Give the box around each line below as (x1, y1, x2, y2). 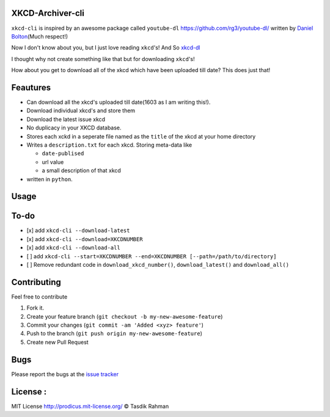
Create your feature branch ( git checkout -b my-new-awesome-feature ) (26, 313, 223, 320)
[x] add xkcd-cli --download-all (26, 244, 120, 252)
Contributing (11, 277, 61, 287)
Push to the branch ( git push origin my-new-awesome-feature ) (26, 330, 203, 337)
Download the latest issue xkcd (26, 115, 106, 123)
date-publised (42, 150, 84, 157)
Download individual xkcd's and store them (26, 107, 136, 114)
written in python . (26, 175, 73, 183)
